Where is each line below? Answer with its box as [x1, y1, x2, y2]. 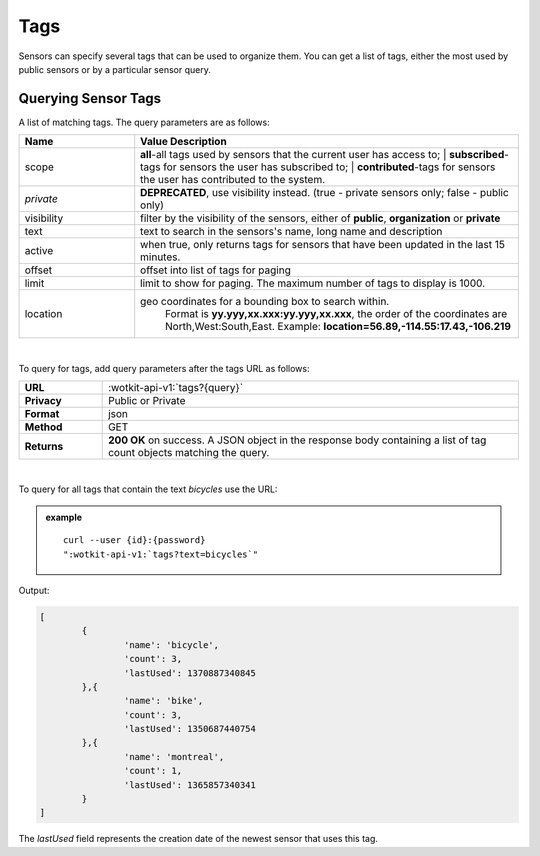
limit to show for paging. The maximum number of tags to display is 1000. [140, 276, 486, 290]
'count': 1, [123, 765, 183, 777]
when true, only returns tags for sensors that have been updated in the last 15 [140, 238, 505, 252]
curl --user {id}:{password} [63, 535, 206, 546]
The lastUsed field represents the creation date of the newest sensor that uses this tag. [18, 833, 379, 845]
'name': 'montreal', [123, 751, 225, 762]
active [24, 244, 54, 258]
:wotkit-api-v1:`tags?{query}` [108, 381, 244, 395]
